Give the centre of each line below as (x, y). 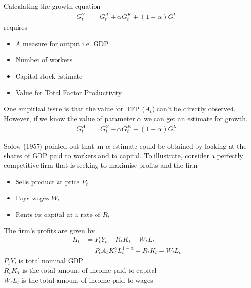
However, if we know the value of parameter (69, 118)
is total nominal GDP (51, 261)
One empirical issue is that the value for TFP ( (74, 109)
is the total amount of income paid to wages (87, 279)
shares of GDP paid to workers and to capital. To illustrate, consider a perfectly (124, 155)
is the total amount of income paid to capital (90, 270)
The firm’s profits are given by (49, 230)
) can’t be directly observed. (194, 109)
